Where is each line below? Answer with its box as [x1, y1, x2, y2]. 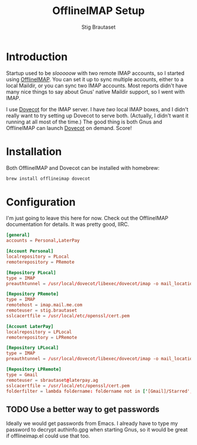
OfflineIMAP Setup [52, 4, 145, 18]
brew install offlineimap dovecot [6, 176, 91, 182]
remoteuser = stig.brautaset [6, 307, 77, 314]
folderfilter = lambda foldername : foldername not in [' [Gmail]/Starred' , [6, 388, 193, 394]
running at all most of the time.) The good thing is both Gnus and [6, 118, 162, 125]
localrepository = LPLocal [6, 329, 72, 335]
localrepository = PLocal [6, 254, 69, 260]
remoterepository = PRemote [6, 259, 75, 265]
